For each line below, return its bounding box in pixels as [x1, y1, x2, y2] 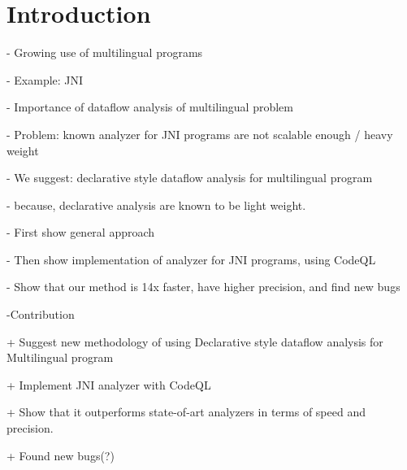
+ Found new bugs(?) [6, 446, 115, 463]
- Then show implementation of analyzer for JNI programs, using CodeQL [6, 250, 376, 268]
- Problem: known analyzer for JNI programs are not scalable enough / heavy [6, 125, 393, 142]
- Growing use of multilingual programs [6, 44, 203, 61]
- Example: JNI [6, 71, 84, 88]
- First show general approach [6, 224, 155, 241]
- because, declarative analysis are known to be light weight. [6, 196, 306, 213]
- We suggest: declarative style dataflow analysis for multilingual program [6, 169, 373, 186]
